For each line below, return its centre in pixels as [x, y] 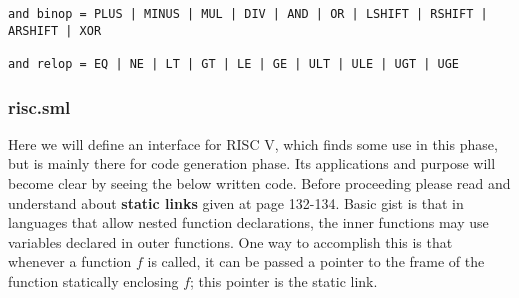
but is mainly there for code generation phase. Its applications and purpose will [252, 163]
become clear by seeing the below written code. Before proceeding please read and [259, 183]
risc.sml [39, 106]
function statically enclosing [93, 281]
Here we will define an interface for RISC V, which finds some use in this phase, [253, 143]
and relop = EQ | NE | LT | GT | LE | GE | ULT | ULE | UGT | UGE [234, 63]
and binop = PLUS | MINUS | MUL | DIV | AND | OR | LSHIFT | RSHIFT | [248, 14]
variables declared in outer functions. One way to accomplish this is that [230, 241]
